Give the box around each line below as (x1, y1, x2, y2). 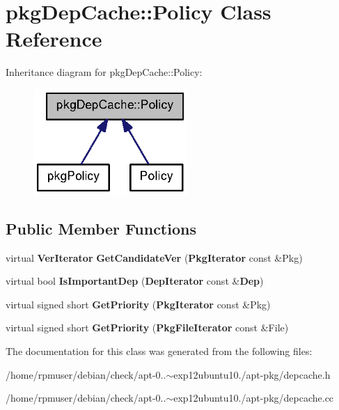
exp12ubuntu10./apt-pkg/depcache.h (173, 367, 331, 381)
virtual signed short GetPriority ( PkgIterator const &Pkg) (6, 297, 271, 311)
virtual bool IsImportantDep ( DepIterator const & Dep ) (6, 274, 264, 288)
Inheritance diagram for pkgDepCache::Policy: (6, 65, 203, 79)
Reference (6, 24, 102, 53)
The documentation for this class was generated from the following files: (6, 343, 313, 358)
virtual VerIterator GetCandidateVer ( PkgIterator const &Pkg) (6, 250, 303, 265)
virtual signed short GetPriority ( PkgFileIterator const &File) (6, 320, 289, 335)
